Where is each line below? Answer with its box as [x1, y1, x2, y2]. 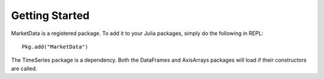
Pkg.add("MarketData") [22, 43, 89, 50]
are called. [11, 65, 37, 72]
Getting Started [11, 9, 90, 22]
